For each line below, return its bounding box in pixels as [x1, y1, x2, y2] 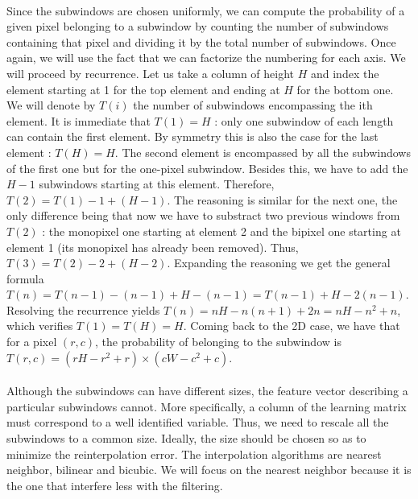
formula [6, 270, 44, 287]
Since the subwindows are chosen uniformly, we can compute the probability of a [6, 2, 405, 19]
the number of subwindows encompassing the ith [133, 97, 373, 113]
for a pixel [6, 333, 57, 350]
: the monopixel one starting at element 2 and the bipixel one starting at [42, 222, 401, 239]
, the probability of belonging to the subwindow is [95, 333, 341, 350]
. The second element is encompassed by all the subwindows [114, 143, 411, 160]
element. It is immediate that [6, 112, 151, 129]
